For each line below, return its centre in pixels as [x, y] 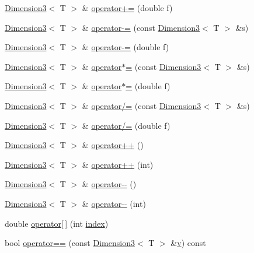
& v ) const [188, 243]
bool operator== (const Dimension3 [70, 243]
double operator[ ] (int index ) [57, 223]
